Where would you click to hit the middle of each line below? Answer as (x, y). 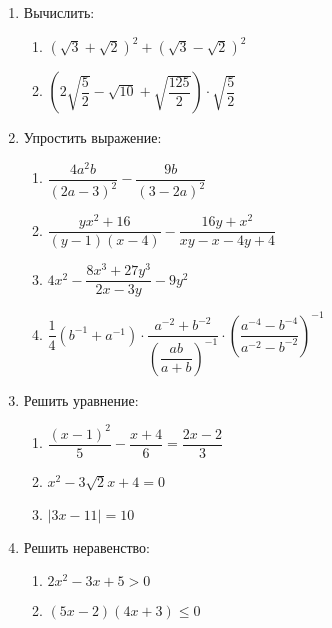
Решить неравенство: (86, 546)
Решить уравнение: (81, 399)
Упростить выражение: (92, 137)
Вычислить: (59, 12)
